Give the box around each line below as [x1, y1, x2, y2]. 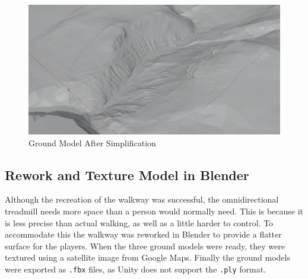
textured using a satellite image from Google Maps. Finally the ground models [5, 251, 291, 264]
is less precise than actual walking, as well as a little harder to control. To [5, 216, 274, 229]
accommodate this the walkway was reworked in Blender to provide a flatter [5, 228, 282, 240]
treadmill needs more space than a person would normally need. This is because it [5, 205, 304, 217]
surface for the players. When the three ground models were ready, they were [5, 239, 285, 252]
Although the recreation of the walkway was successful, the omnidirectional [5, 193, 279, 206]
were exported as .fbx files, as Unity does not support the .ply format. [5, 262, 266, 275]
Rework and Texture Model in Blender [5, 165, 249, 184]
